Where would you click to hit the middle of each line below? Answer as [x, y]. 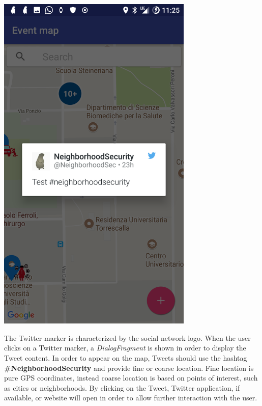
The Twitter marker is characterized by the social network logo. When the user [127, 337]
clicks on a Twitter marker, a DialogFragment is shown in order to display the [125, 348]
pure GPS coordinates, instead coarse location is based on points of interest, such [131, 378]
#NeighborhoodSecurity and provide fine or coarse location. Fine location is [129, 368]
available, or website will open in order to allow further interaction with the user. [131, 398]
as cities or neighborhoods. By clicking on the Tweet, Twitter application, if [122, 387]
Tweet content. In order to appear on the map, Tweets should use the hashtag [126, 357]
